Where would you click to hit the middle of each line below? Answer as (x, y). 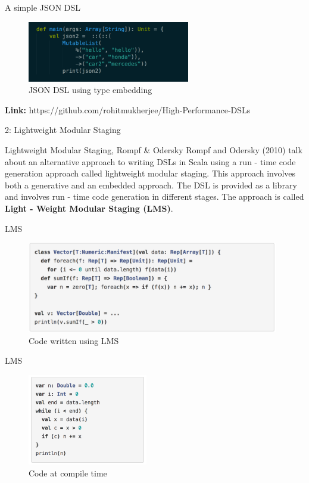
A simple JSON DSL (43, 7)
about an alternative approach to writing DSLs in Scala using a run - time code (150, 161)
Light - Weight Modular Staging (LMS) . (89, 208)
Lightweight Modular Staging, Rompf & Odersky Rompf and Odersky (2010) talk (154, 149)
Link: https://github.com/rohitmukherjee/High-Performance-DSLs (128, 109)
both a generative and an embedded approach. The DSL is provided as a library (151, 185)
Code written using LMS (74, 340)
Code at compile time (68, 473)
